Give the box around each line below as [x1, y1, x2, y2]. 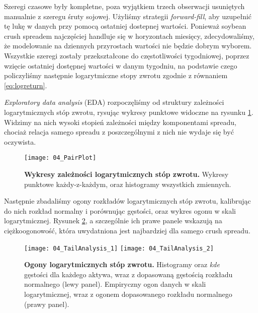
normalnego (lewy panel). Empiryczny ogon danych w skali [24, 279, 206, 289]
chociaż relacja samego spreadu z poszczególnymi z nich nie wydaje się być [4, 127, 234, 137]
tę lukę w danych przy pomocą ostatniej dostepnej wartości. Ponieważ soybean [4, 21, 246, 31]
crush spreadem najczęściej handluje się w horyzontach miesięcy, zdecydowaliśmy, [4, 30, 254, 41]
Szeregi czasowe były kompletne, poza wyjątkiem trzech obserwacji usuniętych [4, 1, 245, 11]
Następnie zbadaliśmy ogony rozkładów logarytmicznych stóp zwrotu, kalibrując [4, 196, 251, 206]
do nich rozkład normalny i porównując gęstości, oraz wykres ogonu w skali [4, 205, 236, 216]
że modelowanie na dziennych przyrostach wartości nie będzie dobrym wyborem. [4, 40, 252, 51]
